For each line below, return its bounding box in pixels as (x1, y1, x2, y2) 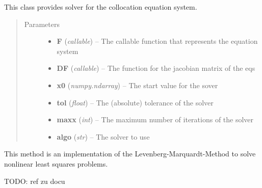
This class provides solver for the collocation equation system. (4, 2, 197, 12)
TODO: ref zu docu (4, 175, 65, 186)
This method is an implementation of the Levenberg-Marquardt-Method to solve (4, 148, 256, 159)
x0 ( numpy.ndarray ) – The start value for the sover (57, 79, 218, 90)
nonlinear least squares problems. (4, 158, 108, 169)
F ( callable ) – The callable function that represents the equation (57, 36, 258, 46)
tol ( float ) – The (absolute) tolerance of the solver (57, 97, 214, 108)
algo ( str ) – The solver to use (57, 131, 150, 142)
